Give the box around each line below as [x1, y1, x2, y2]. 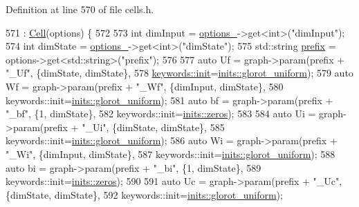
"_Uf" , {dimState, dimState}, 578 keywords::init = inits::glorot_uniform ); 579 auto [6, 66, 353, 80]
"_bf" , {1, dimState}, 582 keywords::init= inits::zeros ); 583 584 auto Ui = [6, 106, 316, 121]
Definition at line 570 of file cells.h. [6, 2, 154, 16]
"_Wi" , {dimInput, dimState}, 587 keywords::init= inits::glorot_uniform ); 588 [6, 146, 335, 161]
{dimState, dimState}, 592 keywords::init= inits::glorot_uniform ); [6, 187, 283, 201]
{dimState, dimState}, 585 [112, 119, 225, 134]
